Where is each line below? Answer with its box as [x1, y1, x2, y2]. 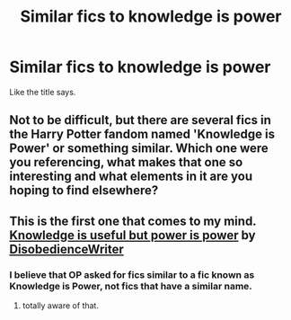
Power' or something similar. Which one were [9, 141, 269, 156]
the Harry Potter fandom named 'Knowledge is [9, 127, 276, 142]
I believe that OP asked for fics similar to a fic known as [9, 268, 255, 280]
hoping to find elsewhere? [9, 182, 159, 199]
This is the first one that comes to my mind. [9, 213, 257, 228]
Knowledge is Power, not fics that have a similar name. [9, 280, 253, 292]
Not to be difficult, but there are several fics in [9, 112, 272, 128]
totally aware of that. [22, 300, 99, 311]
